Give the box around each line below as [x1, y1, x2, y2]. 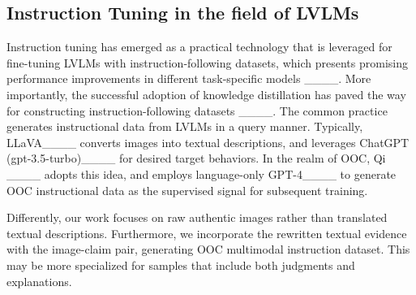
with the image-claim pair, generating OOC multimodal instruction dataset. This [6, 241, 410, 258]
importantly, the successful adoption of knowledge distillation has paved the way [6, 85, 406, 102]
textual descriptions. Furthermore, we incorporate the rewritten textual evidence [6, 224, 407, 241]
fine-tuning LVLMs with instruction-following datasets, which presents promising [6, 54, 408, 71]
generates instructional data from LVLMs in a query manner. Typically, [6, 118, 363, 135]
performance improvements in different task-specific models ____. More [6, 70, 371, 87]
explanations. [6, 272, 72, 289]
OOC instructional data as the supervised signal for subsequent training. [6, 181, 368, 198]
